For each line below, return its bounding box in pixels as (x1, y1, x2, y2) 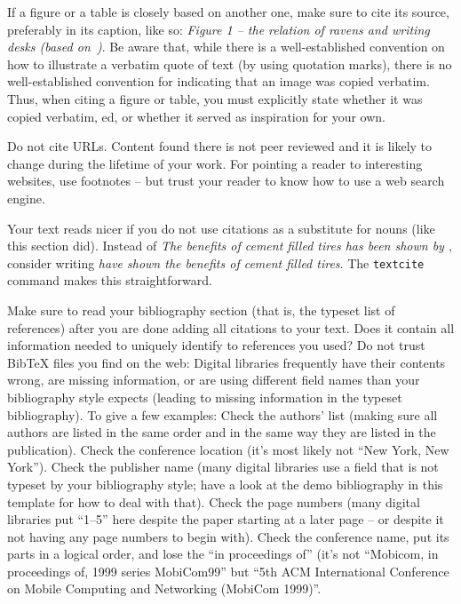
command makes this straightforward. (7, 271, 212, 290)
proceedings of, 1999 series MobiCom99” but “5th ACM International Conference (7, 561, 449, 580)
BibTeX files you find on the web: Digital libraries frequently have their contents (7, 353, 446, 371)
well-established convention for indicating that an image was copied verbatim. (7, 72, 430, 91)
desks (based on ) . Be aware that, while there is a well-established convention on (7, 37, 445, 56)
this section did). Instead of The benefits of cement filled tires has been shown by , (7, 236, 452, 255)
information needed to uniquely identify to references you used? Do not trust (7, 336, 425, 354)
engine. (7, 188, 45, 207)
